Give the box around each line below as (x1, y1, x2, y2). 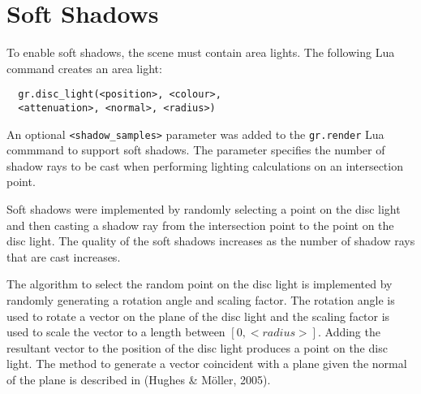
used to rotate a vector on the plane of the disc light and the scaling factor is (6, 307, 390, 324)
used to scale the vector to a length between (6, 323, 226, 340)
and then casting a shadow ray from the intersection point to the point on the (6, 216, 394, 233)
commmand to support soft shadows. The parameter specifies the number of (6, 141, 385, 158)
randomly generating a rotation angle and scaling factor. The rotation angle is (6, 292, 395, 309)
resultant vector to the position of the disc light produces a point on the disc (6, 339, 388, 356)
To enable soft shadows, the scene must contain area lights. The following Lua (6, 44, 395, 61)
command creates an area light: (6, 59, 162, 76)
